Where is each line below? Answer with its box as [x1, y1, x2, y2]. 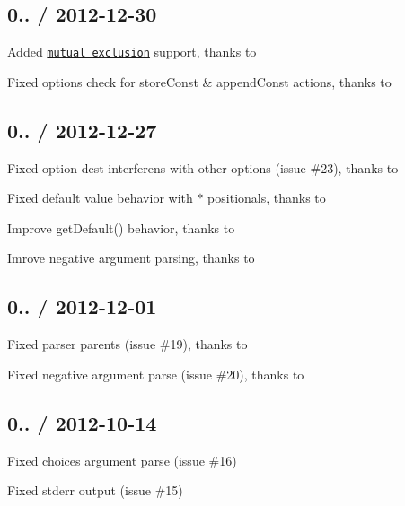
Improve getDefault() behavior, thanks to [7, 218, 235, 237]
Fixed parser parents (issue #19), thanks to [7, 335, 248, 353]
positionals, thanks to [207, 188, 326, 207]
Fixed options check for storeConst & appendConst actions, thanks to [7, 72, 392, 91]
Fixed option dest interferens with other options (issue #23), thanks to [7, 158, 399, 177]
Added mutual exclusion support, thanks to [7, 42, 257, 61]
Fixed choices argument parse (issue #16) [7, 450, 237, 469]
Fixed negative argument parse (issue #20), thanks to [7, 364, 304, 383]
